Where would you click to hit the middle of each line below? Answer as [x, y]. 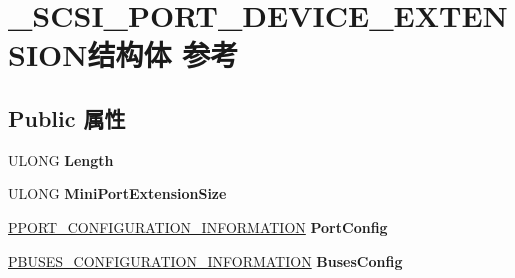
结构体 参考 [163, 54]
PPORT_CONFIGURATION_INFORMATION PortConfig [198, 226]
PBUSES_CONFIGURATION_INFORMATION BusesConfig [205, 260]
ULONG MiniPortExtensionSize [117, 193]
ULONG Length [61, 159]
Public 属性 [67, 117]
